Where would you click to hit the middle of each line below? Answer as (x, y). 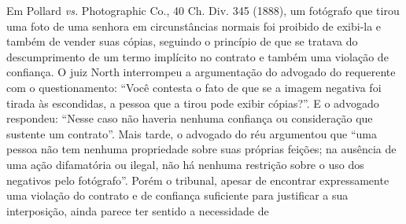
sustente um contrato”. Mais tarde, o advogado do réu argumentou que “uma (192, 133)
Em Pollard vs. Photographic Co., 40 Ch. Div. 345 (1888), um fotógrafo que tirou (203, 10)
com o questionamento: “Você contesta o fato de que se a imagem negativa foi (194, 87)
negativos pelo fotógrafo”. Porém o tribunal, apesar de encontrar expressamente (198, 180)
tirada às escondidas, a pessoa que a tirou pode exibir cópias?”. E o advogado (193, 103)
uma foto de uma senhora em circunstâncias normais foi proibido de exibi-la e (194, 26)
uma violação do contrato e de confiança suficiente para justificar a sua (177, 195)
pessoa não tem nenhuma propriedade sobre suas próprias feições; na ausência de (201, 149)
